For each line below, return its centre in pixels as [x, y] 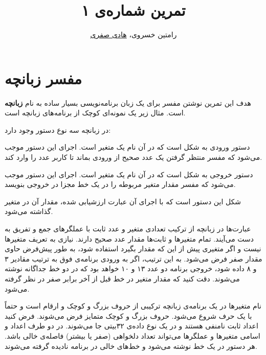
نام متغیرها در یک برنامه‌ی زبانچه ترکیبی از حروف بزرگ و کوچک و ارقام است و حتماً [133, 306]
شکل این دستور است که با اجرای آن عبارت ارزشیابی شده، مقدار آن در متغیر [123, 201]
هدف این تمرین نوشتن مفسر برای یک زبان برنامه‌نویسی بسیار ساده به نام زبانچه [128, 102]
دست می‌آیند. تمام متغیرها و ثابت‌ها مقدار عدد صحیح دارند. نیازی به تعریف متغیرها [129, 238]
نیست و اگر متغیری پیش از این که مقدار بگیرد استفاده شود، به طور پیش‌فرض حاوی [133, 249]
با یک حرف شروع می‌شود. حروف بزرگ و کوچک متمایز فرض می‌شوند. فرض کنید [128, 315]
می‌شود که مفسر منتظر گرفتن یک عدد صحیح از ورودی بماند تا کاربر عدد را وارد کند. [134, 157]
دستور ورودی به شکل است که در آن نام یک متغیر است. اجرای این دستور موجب [127, 147]
